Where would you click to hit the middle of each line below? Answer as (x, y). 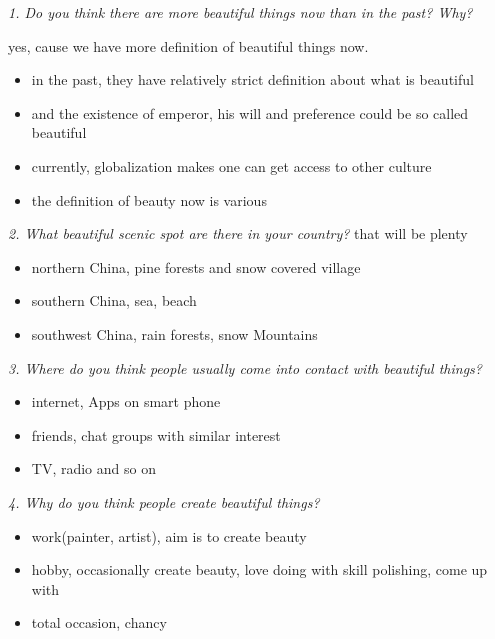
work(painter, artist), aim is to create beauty (169, 535)
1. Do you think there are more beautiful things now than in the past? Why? (240, 12)
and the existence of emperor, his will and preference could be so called (250, 112)
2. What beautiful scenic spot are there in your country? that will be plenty (238, 233)
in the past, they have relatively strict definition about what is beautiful (252, 79)
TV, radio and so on (93, 468)
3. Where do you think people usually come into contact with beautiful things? (245, 367)
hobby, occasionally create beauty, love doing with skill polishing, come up (259, 569)
